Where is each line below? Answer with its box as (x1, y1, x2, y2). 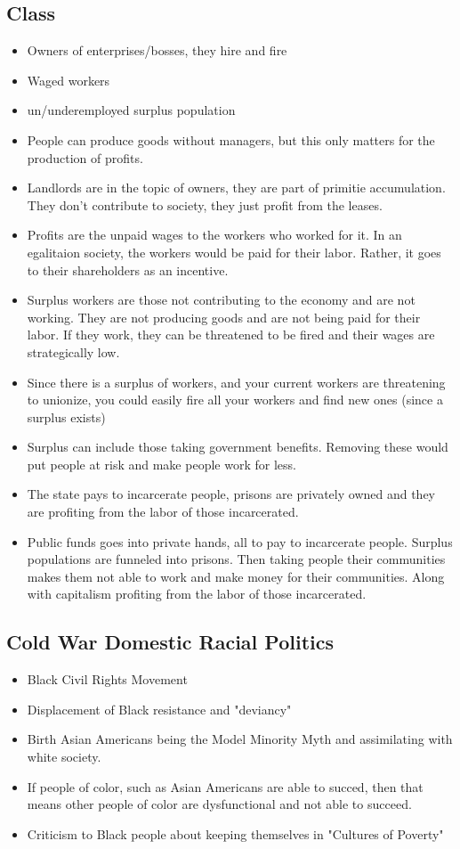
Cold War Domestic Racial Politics (6, 628, 334, 656)
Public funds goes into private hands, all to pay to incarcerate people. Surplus (27, 532, 453, 551)
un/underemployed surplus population (27, 101, 236, 119)
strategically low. (27, 342, 120, 361)
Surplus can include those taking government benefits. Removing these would (27, 437, 448, 456)
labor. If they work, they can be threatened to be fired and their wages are (27, 325, 435, 344)
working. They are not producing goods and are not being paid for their (27, 307, 421, 326)
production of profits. (27, 148, 143, 167)
